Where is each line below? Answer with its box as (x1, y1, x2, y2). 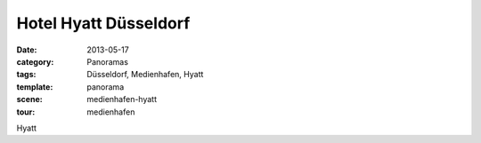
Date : (16, 44, 37, 55)
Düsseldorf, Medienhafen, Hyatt (86, 69, 204, 80)
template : (16, 81, 53, 92)
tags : (16, 69, 37, 80)
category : (16, 56, 54, 67)
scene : (16, 94, 44, 105)
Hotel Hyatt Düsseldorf (16, 13, 191, 33)
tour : (16, 107, 36, 117)
